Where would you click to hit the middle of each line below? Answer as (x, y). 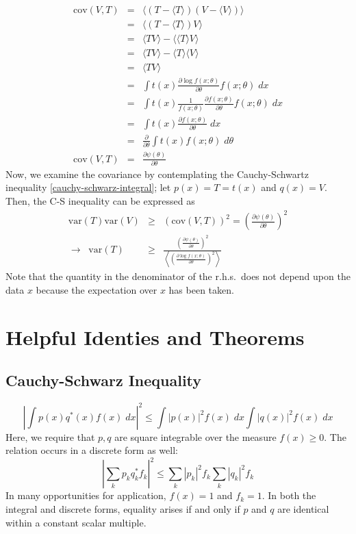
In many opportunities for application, (86, 495)
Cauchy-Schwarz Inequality (104, 380)
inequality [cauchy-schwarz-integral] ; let (88, 187)
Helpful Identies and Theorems (155, 336)
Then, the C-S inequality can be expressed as (100, 201)
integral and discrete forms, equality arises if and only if (123, 508)
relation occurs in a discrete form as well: (92, 450)
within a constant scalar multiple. (76, 522)
